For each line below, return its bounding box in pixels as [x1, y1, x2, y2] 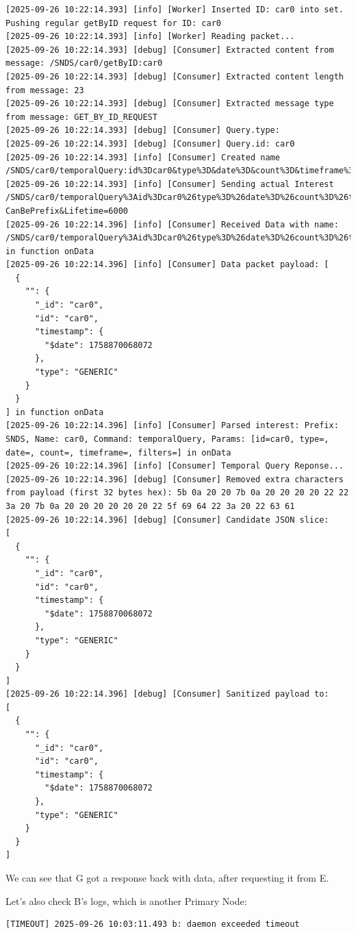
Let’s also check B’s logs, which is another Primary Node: [5, 893, 247, 908]
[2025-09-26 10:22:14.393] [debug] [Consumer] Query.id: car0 [5, 138, 295, 149]
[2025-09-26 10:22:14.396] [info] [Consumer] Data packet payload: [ [5, 260, 329, 270]
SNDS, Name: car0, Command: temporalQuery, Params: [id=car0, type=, [5, 434, 329, 444]
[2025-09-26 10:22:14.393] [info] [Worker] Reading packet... [5, 32, 295, 42]
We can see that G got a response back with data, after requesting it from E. [5, 871, 329, 884]
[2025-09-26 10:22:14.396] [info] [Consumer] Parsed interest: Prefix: [5, 421, 339, 431]
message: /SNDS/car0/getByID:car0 [5, 58, 163, 69]
